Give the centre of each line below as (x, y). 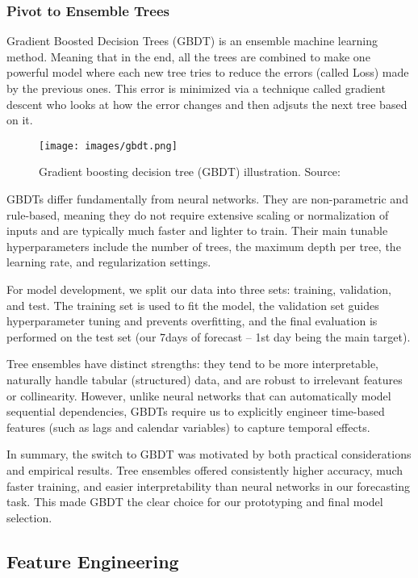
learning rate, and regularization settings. (109, 262)
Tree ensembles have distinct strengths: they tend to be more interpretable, (192, 364)
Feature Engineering (93, 561)
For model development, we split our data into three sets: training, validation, (199, 289)
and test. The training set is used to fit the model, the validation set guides (193, 305)
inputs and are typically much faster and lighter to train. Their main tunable (197, 230)
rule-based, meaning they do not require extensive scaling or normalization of (198, 214)
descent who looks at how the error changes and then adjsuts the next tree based (207, 104)
